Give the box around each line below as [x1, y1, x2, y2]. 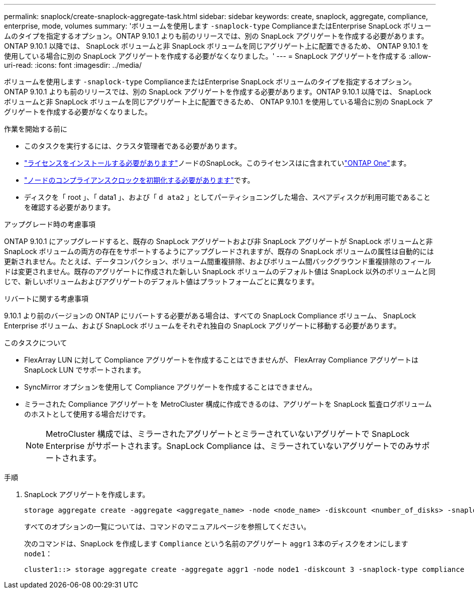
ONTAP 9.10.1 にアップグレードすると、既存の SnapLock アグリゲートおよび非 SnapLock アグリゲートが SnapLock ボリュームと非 [4, 237, 433, 246]
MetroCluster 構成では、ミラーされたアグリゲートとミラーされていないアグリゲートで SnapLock [46, 429, 410, 439]
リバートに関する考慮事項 [4, 294, 88, 303]
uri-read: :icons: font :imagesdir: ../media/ [4, 61, 142, 69]
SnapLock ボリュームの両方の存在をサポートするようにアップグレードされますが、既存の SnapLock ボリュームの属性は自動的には [4, 247, 434, 256]
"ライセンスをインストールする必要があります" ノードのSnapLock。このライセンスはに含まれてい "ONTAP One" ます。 [24, 159, 411, 167]
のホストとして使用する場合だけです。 [24, 410, 150, 418]
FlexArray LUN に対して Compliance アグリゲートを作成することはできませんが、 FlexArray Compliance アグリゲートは [24, 355, 419, 364]
